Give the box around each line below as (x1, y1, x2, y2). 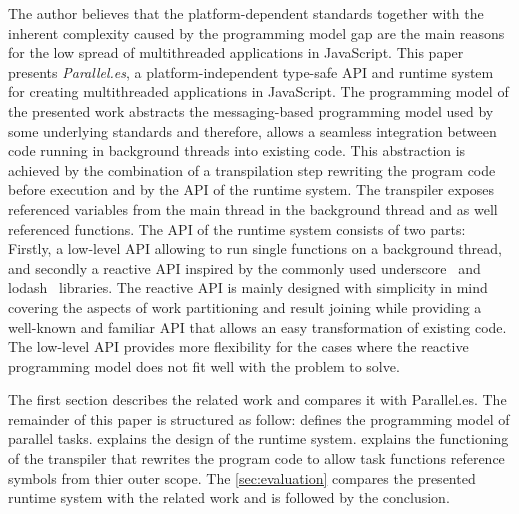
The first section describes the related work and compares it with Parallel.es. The (8, 389, 507, 410)
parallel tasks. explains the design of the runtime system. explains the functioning (8, 428, 509, 449)
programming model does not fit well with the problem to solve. (8, 355, 400, 376)
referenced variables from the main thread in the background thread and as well (8, 198, 498, 219)
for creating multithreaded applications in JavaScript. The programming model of (8, 81, 509, 102)
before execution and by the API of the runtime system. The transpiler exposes (8, 179, 495, 200)
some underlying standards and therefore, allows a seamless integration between (8, 120, 497, 141)
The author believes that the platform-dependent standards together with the (8, 3, 484, 23)
